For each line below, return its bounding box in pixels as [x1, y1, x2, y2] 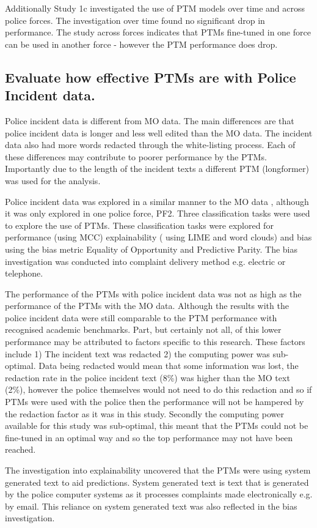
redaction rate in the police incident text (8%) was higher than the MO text [5, 371, 290, 384]
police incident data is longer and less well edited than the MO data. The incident [5, 126, 313, 139]
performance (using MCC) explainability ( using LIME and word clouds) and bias [5, 231, 312, 244]
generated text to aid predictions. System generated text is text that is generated [5, 475, 309, 488]
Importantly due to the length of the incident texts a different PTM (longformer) [5, 162, 309, 175]
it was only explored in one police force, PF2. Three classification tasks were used [5, 207, 310, 220]
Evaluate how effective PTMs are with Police [5, 67, 296, 86]
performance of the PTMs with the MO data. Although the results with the [5, 299, 289, 312]
